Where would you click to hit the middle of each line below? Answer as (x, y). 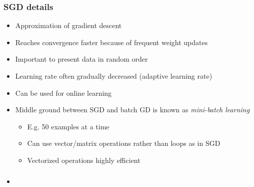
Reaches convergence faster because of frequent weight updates (111, 42)
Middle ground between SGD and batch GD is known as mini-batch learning (132, 110)
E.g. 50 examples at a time (68, 126)
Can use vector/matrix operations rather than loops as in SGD (124, 143)
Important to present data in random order (81, 59)
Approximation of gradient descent (68, 25)
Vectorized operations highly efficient (84, 160)
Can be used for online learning (63, 92)
